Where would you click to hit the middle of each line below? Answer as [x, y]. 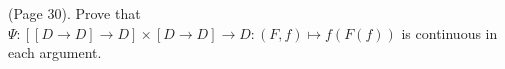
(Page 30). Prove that [74, 13]
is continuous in [449, 32]
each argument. [55, 52]
